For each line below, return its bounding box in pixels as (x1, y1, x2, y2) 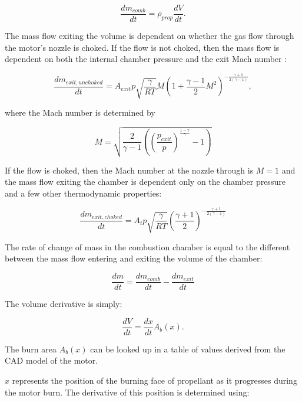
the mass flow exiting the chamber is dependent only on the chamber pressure (5, 175, 286, 188)
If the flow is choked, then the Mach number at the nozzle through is (5, 164, 254, 176)
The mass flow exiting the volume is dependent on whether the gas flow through (5, 30, 294, 42)
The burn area (5, 342, 57, 355)
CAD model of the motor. (5, 354, 98, 367)
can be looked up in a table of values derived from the (90, 342, 286, 355)
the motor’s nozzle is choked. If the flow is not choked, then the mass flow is (5, 41, 280, 53)
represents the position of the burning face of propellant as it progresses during (12, 374, 297, 386)
